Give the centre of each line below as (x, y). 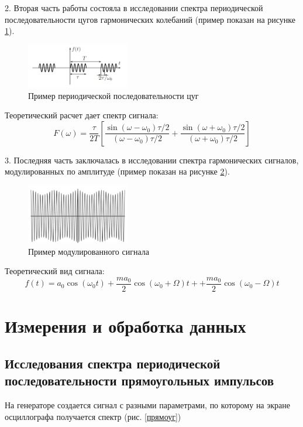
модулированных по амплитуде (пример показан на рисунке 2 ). (117, 171)
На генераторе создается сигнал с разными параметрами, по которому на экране (147, 404)
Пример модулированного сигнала (89, 251)
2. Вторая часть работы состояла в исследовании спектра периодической (134, 8)
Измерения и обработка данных (125, 326)
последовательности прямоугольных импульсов (140, 380)
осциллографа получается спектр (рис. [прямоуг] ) (93, 416)
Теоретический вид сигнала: (55, 271)
